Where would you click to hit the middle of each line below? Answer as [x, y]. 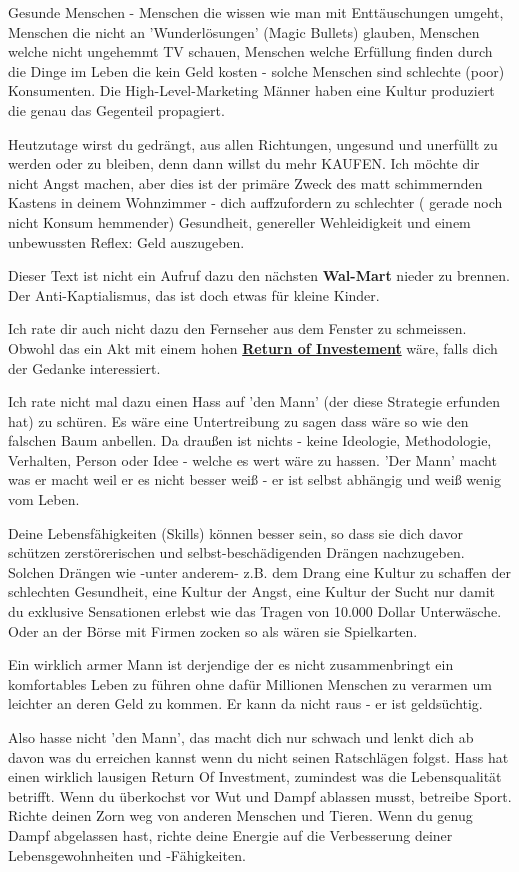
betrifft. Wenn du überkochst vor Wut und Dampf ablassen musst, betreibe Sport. [260, 795]
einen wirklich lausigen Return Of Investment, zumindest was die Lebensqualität [255, 776]
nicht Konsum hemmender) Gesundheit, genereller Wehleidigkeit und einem [239, 221]
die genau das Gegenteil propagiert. [116, 109]
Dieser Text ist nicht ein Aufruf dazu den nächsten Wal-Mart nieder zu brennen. [259, 275]
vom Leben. [44, 499]
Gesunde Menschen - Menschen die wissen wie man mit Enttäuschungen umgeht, [256, 12]
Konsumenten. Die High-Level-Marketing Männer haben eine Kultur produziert [251, 90]
